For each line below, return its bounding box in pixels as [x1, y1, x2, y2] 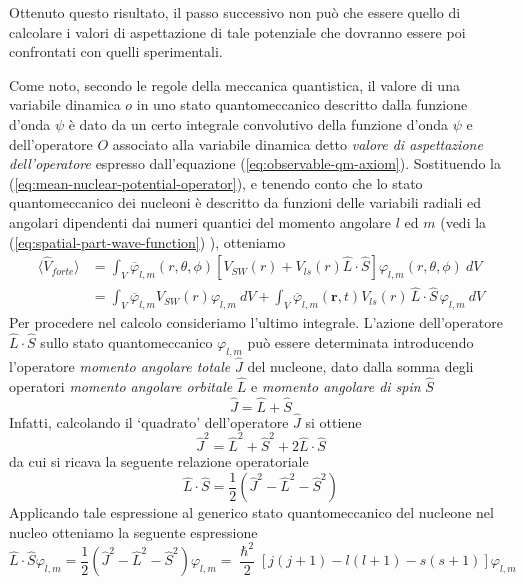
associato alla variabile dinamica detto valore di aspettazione [112, 133, 483, 154]
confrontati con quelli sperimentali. [9, 41, 223, 62]
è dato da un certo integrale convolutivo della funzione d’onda [68, 113, 448, 134]
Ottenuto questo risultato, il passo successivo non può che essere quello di [9, 2, 461, 22]
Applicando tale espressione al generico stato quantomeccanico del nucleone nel [9, 502, 494, 523]
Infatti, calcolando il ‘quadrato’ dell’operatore [9, 411, 289, 432]
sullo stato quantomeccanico [40, 332, 213, 353]
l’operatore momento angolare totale [9, 356, 231, 377]
